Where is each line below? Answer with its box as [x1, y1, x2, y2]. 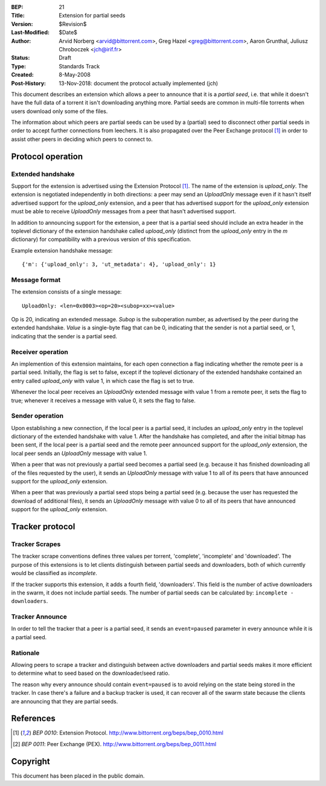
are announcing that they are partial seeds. [11, 698, 118, 705]
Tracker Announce [11, 613, 68, 621]
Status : [11, 54, 30, 62]
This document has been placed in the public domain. [11, 772, 145, 779]
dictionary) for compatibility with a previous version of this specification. [11, 236, 191, 243]
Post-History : [11, 79, 46, 87]
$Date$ [59, 29, 78, 36]
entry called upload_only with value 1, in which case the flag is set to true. [11, 377, 194, 384]
